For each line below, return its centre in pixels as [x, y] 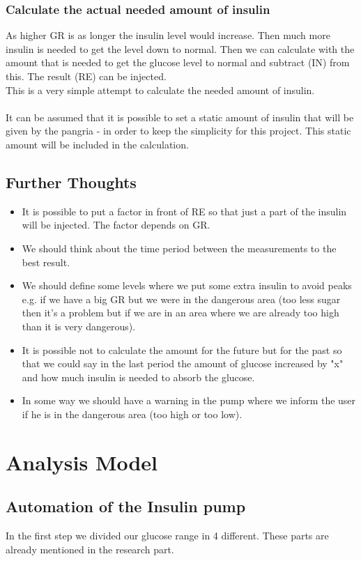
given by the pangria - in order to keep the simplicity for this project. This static [178, 131]
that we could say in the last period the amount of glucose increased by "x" [183, 363]
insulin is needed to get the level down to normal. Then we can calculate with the [180, 48]
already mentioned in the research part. [90, 549]
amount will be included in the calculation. [97, 144]
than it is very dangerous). [79, 326]
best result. [46, 262]
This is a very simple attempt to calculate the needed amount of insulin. [160, 90]
